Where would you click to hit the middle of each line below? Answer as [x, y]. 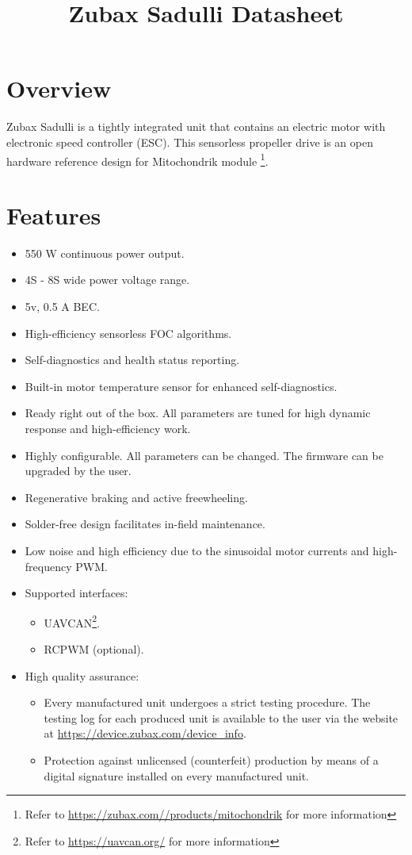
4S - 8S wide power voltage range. [107, 280]
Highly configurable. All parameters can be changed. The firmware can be [204, 455]
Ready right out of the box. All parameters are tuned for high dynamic [198, 413]
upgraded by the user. [78, 471]
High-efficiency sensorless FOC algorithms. [128, 333]
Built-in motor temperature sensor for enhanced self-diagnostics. [181, 386]
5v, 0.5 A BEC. [62, 307]
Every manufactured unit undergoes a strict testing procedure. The [207, 702]
